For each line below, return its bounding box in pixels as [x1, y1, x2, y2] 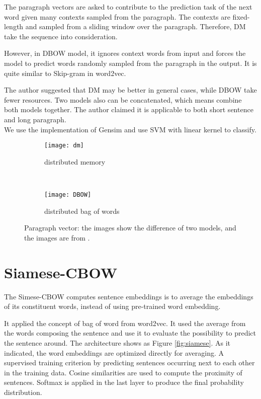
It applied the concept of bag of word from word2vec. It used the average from [4, 317, 246, 328]
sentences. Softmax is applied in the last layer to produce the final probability [4, 377, 244, 387]
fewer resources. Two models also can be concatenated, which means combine [4, 94, 242, 105]
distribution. [4, 386, 42, 397]
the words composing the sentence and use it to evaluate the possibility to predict [4, 328, 256, 338]
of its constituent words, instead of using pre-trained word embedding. [4, 301, 221, 311]
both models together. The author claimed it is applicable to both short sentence [4, 104, 253, 115]
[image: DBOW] [44, 191, 92, 198]
